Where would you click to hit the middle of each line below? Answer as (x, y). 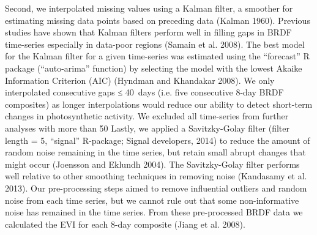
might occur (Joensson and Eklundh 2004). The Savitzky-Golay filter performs (152, 164)
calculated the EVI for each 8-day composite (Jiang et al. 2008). (125, 224)
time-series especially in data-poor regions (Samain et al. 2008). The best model (155, 44)
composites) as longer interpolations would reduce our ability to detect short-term (159, 104)
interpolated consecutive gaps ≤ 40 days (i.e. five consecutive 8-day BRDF (144, 92)
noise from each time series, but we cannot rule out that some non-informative (152, 200)
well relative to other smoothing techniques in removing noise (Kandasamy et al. (156, 176)
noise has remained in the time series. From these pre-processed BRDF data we (154, 212)
